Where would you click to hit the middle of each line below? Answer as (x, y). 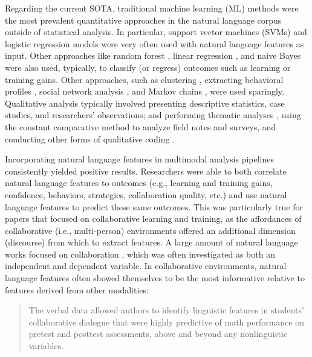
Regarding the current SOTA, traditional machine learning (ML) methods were (152, 8)
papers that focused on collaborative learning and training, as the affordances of (153, 219)
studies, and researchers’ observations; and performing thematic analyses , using (153, 115)
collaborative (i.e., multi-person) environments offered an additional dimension (150, 230)
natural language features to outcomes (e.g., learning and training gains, (139, 183)
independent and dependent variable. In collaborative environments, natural (146, 266)
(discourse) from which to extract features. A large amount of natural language (151, 242)
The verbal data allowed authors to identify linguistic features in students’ (166, 310)
